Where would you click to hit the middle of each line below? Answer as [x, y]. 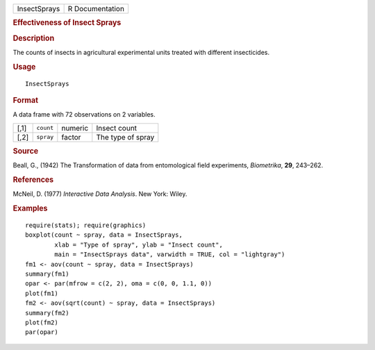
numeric [75, 128]
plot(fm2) [42, 322]
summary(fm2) [47, 313]
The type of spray [125, 137]
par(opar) [42, 332]
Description [34, 38]
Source [26, 151]
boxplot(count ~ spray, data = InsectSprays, [104, 235]
